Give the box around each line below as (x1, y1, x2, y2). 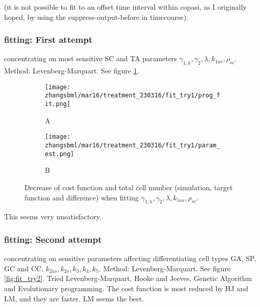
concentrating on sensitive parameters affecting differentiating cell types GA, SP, (4, 253, 256, 264)
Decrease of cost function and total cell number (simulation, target (24, 182, 233, 192)
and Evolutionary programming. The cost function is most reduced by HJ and (4, 283, 248, 293)
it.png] (45, 100, 71, 108)
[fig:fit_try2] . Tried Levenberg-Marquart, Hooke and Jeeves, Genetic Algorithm (4, 273, 252, 284)
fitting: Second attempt (4, 233, 102, 245)
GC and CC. (4, 263, 44, 273)
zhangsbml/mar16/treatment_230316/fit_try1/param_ (45, 142, 220, 149)
